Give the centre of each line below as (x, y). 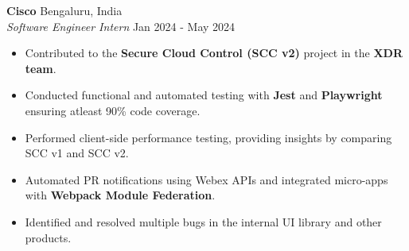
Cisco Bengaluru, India (64, 10)
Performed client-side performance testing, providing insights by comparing (208, 137)
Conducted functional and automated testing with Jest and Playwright (204, 95)
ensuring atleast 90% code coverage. (113, 110)
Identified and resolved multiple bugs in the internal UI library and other (203, 221)
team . (41, 68)
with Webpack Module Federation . (120, 195)
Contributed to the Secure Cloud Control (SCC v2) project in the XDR (214, 53)
